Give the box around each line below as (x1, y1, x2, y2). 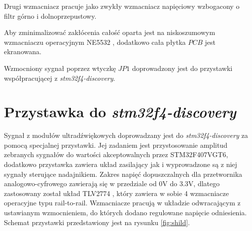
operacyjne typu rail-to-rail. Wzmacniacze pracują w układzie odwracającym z (4, 198, 241, 208)
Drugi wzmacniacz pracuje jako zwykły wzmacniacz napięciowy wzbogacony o (4, 1, 240, 11)
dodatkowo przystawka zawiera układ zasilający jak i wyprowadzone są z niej (4, 159, 237, 169)
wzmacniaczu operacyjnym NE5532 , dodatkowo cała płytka (4, 36, 186, 47)
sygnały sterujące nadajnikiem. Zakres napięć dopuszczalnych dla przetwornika (4, 168, 243, 179)
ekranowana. (4, 46, 41, 57)
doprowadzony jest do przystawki (132, 63, 233, 73)
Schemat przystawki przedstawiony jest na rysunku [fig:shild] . (4, 217, 190, 227)
